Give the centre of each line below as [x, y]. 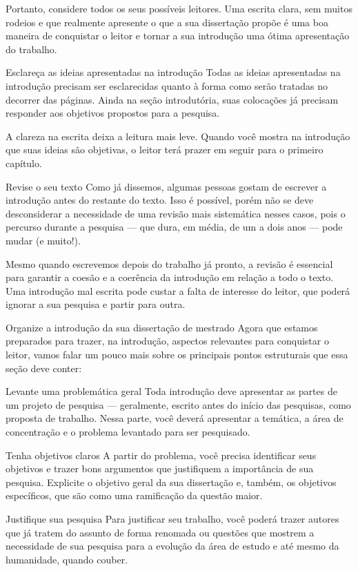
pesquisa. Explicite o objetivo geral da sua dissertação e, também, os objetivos [171, 482]
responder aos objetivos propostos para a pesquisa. [113, 113]
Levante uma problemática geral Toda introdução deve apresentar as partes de [171, 391]
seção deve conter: [44, 368]
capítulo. [24, 163]
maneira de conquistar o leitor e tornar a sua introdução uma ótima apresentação [178, 36]
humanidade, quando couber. [67, 559]
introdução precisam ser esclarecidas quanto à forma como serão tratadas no [167, 85]
